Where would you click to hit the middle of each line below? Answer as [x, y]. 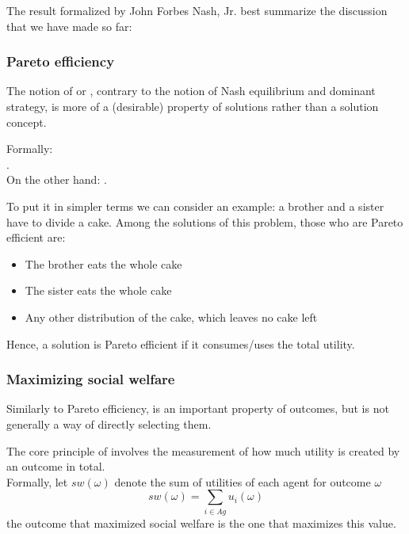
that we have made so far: [69, 26]
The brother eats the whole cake [103, 263]
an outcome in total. [56, 466]
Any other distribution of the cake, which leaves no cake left [171, 317]
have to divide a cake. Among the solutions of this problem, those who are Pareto [205, 221]
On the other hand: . [57, 179]
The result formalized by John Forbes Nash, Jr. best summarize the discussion [197, 10]
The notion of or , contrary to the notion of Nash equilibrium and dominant [191, 91]
